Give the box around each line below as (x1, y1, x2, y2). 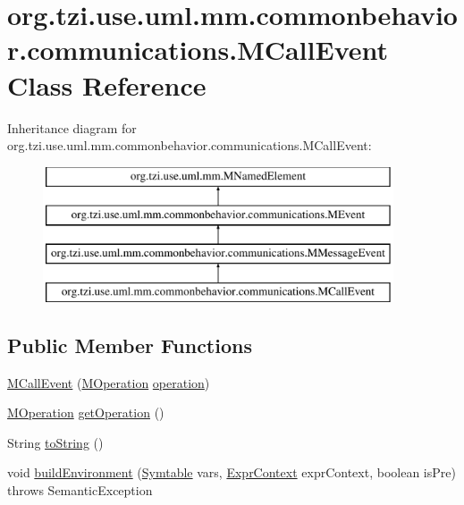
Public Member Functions (7, 331, 252, 358)
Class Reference (7, 66, 207, 103)
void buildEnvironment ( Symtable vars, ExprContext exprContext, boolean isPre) (7, 463, 456, 482)
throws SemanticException (7, 481, 153, 500)
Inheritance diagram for (7, 118, 137, 137)
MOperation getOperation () (7, 403, 165, 422)
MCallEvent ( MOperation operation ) (7, 373, 210, 391)
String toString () (7, 433, 104, 451)
